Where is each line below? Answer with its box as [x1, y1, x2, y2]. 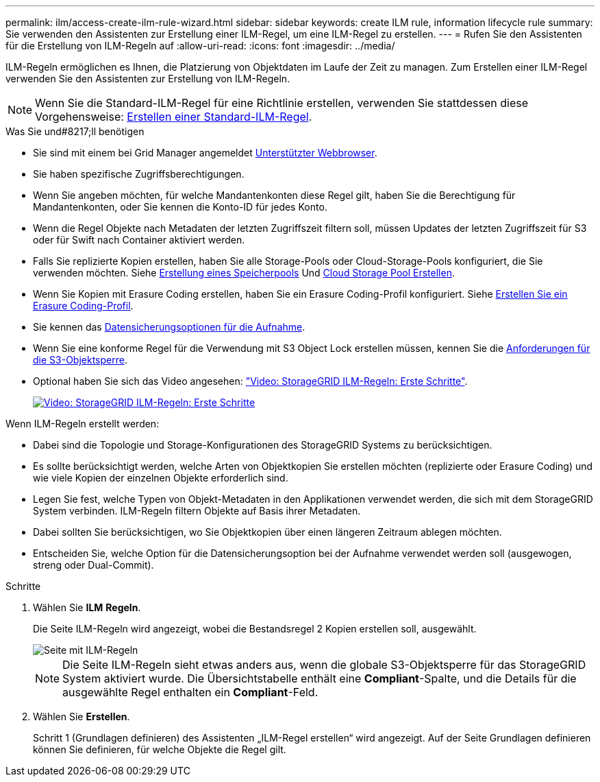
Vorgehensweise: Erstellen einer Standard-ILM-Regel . [35, 110, 312, 123]
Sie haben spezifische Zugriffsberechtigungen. [33, 168, 245, 180]
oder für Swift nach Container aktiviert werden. [33, 234, 245, 246]
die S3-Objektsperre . [33, 354, 127, 366]
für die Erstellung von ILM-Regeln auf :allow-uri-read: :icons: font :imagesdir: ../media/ [5, 40, 395, 51]
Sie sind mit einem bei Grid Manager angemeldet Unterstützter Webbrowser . [33, 147, 377, 158]
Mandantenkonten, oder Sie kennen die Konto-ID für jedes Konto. [33, 201, 327, 213]
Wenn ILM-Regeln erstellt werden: [5, 418, 160, 429]
